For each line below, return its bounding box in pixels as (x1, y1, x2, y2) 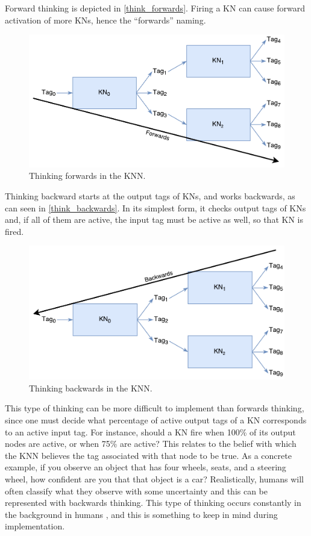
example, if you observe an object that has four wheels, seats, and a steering (5, 461, 286, 473)
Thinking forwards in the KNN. (29, 169, 146, 182)
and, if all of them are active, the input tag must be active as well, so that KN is (5, 213, 303, 226)
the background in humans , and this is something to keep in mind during (5, 508, 278, 520)
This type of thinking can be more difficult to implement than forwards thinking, (5, 402, 304, 414)
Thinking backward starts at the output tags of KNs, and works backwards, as (5, 190, 295, 202)
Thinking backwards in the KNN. (29, 381, 152, 394)
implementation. (5, 520, 65, 532)
